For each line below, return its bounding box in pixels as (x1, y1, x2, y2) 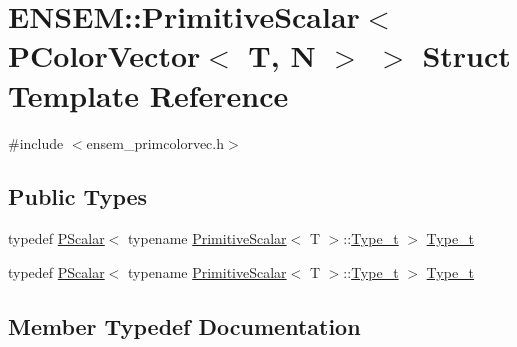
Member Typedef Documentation (8, 310, 361, 341)
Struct (422, 35, 511, 76)
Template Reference (8, 74, 289, 115)
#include (8, 132, 64, 153)
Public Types (8, 181, 148, 212)
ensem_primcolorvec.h (86, 132, 224, 153)
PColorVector (8, 35, 201, 76)
